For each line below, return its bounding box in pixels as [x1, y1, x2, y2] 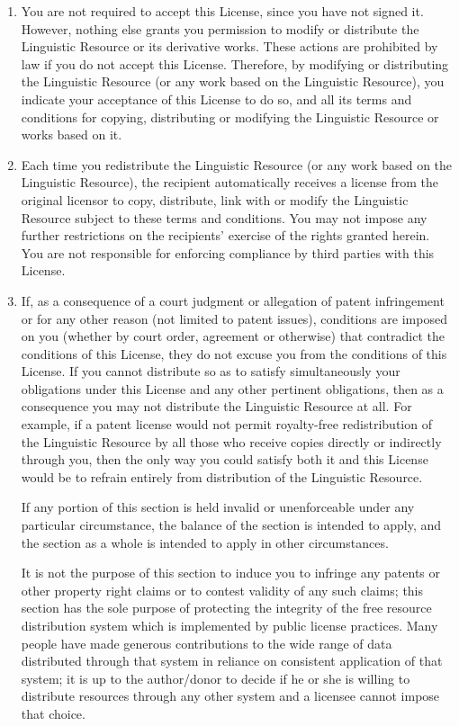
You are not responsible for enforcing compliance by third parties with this [21, 243, 435, 262]
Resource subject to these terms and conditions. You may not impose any [21, 208, 427, 227]
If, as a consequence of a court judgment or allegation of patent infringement [21, 291, 445, 309]
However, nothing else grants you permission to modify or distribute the [21, 19, 419, 38]
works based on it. [21, 125, 122, 144]
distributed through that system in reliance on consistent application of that [21, 651, 443, 670]
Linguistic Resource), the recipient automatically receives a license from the [21, 173, 438, 192]
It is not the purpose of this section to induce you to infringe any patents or [21, 563, 441, 582]
